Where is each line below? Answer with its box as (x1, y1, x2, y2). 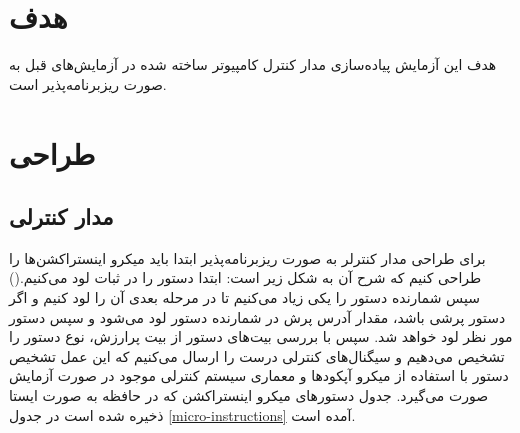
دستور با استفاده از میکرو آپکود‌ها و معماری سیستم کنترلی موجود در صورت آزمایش (9, 365, 509, 386)
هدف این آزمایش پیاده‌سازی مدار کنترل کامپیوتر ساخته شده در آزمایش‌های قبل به (9, 54, 497, 75)
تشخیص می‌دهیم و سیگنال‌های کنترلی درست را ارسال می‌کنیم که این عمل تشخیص (9, 345, 505, 366)
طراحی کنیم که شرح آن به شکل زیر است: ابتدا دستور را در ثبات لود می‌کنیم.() (9, 267, 482, 288)
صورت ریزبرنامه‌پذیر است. (9, 73, 167, 94)
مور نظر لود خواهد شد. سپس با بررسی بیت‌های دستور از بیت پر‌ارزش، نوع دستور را (9, 326, 513, 347)
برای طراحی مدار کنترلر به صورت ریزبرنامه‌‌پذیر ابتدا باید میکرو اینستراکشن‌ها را (9, 247, 486, 268)
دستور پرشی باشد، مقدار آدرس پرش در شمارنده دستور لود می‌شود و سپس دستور (9, 306, 506, 327)
